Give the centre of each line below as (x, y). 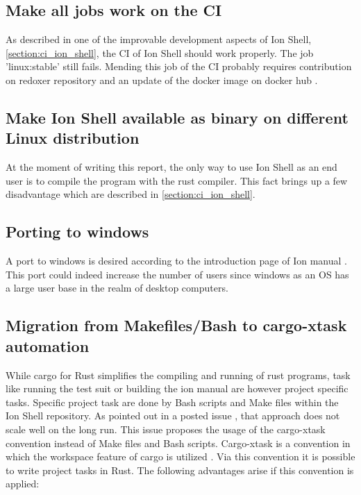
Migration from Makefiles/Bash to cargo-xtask (176, 325)
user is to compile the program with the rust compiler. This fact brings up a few (177, 180)
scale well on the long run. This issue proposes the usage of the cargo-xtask (166, 429)
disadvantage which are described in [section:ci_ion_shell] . (131, 194)
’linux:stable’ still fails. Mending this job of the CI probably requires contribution (179, 66)
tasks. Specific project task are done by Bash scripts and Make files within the (172, 402)
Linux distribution (73, 138)
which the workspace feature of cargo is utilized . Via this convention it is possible (180, 456)
